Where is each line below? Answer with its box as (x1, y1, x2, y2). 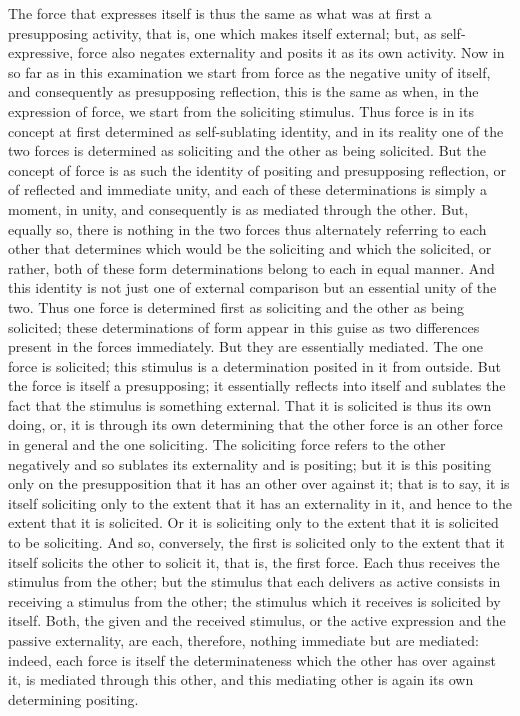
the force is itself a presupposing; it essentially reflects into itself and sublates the (8, 375, 506, 396)
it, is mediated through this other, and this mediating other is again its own (8, 669, 474, 690)
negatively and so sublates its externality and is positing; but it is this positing (8, 453, 491, 474)
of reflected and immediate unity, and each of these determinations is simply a (8, 179, 488, 200)
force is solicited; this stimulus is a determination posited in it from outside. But (8, 355, 501, 376)
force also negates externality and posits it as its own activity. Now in (77, 42, 505, 63)
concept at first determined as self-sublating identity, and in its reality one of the (8, 120, 504, 141)
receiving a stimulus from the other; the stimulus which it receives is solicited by (8, 590, 501, 611)
